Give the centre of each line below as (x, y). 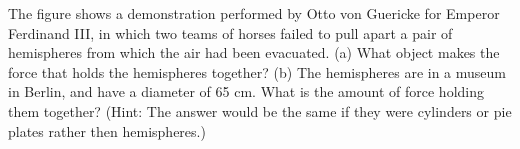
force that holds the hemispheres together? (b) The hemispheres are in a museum (257, 71)
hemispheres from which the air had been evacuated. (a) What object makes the (254, 52)
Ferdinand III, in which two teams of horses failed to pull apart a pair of (230, 32)
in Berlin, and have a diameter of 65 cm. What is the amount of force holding (246, 91)
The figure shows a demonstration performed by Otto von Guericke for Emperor (254, 13)
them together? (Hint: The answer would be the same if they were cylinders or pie (260, 110)
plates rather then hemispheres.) (107, 130)
